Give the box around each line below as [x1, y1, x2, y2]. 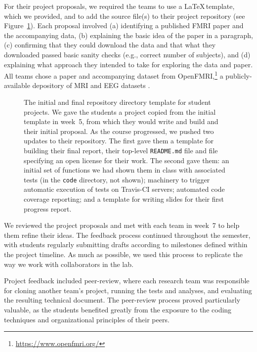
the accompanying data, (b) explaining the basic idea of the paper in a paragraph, [4, 30, 253, 40]
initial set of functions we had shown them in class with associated [24, 165, 225, 175]
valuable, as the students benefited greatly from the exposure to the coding [4, 305, 232, 314]
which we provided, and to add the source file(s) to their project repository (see [4, 10, 245, 21]
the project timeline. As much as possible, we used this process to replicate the [4, 249, 243, 260]
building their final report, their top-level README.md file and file [24, 145, 218, 155]
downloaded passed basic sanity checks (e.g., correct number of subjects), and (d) [4, 49, 251, 59]
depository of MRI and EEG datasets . [32, 80, 150, 90]
